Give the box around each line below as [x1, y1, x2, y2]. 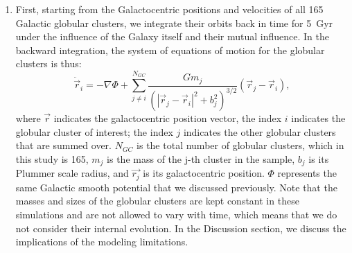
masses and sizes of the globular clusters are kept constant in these [15, 193, 299, 208]
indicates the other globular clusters [183, 124, 336, 139]
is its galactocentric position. [143, 166, 265, 180]
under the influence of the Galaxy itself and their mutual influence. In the [15, 29, 329, 44]
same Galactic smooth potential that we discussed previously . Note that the [15, 180, 337, 194]
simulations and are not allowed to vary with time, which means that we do [15, 207, 337, 221]
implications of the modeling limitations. [15, 234, 188, 249]
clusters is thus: [15, 56, 82, 71]
